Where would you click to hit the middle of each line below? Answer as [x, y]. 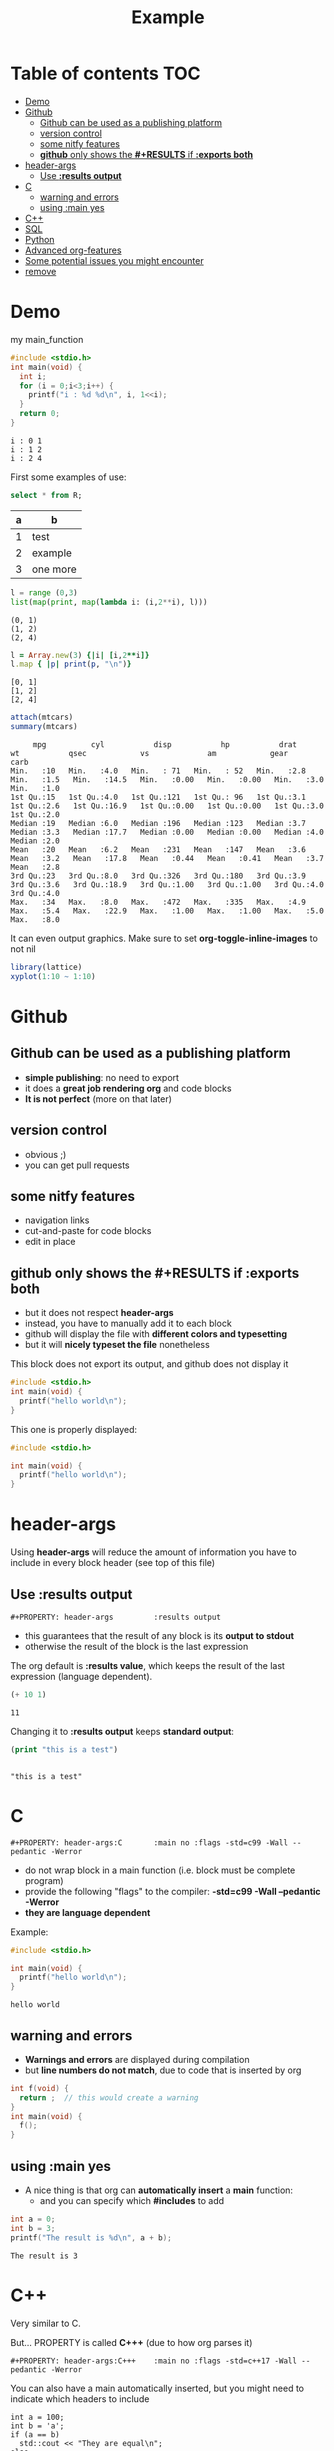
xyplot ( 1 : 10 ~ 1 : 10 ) [53, 976]
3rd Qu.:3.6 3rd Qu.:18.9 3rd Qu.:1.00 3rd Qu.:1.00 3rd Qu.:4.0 [167, 885]
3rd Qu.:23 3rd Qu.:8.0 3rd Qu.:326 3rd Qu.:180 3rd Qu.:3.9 [158, 876]
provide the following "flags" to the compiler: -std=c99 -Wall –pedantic [173, 1891]
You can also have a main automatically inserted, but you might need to [157, 2388]
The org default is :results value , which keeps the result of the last [147, 1665]
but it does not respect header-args [99, 1313]
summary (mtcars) [44, 727]
